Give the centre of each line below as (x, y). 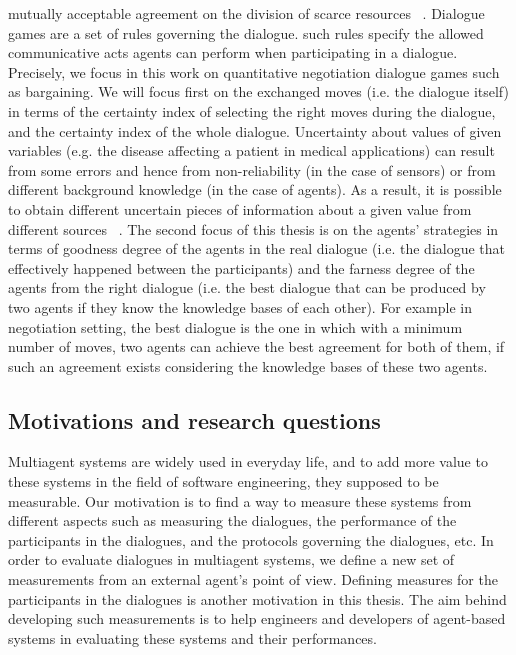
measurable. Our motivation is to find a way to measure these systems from (240, 500)
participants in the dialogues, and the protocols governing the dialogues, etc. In (251, 539)
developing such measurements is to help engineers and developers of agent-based (257, 618)
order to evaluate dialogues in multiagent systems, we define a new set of (231, 559)
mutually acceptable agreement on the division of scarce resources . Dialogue (246, 13)
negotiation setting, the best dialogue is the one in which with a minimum (235, 326)
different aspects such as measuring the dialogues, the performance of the (232, 520)
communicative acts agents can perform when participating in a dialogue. (233, 52)
